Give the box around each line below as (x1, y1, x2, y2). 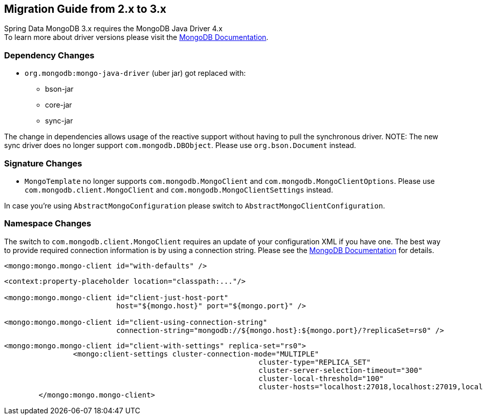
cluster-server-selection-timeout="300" (258, 366, 423, 374)
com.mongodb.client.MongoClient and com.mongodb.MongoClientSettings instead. (25, 185, 333, 194)
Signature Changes (4, 158, 82, 169)
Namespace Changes (4, 218, 92, 229)
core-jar (45, 100, 72, 110)
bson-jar (45, 85, 74, 94)
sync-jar (45, 116, 73, 125)
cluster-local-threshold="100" (258, 374, 384, 383)
